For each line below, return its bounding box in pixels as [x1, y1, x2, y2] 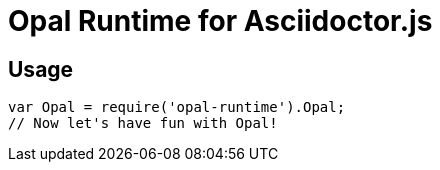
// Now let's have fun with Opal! [8, 115, 278, 132]
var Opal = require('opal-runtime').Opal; [8, 99, 346, 116]
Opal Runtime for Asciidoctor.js [8, 4, 433, 38]
